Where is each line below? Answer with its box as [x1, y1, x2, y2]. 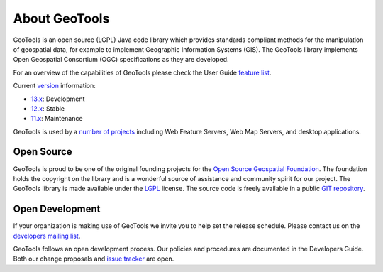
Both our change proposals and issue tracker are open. [13, 254, 174, 263]
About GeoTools [13, 11, 110, 26]
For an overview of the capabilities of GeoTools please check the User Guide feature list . [13, 68, 272, 77]
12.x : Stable [30, 104, 65, 113]
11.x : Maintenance [30, 114, 83, 123]
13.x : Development [30, 94, 85, 103]
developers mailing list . [13, 232, 81, 240]
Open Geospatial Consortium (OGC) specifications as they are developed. [13, 55, 230, 64]
